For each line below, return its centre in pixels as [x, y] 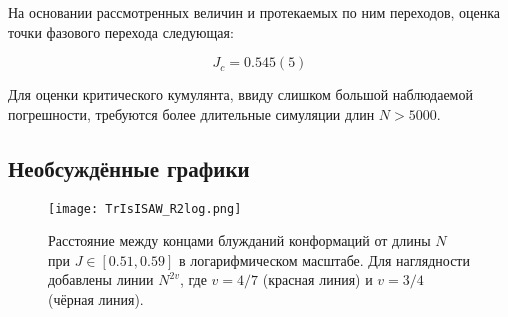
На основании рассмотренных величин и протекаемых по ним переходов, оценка [254, 12]
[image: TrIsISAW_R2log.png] [145, 208]
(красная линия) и [317, 279]
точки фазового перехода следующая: [121, 31]
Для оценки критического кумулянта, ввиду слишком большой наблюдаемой [240, 94]
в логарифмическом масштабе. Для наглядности [324, 259]
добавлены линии [101, 279]
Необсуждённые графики [129, 167]
